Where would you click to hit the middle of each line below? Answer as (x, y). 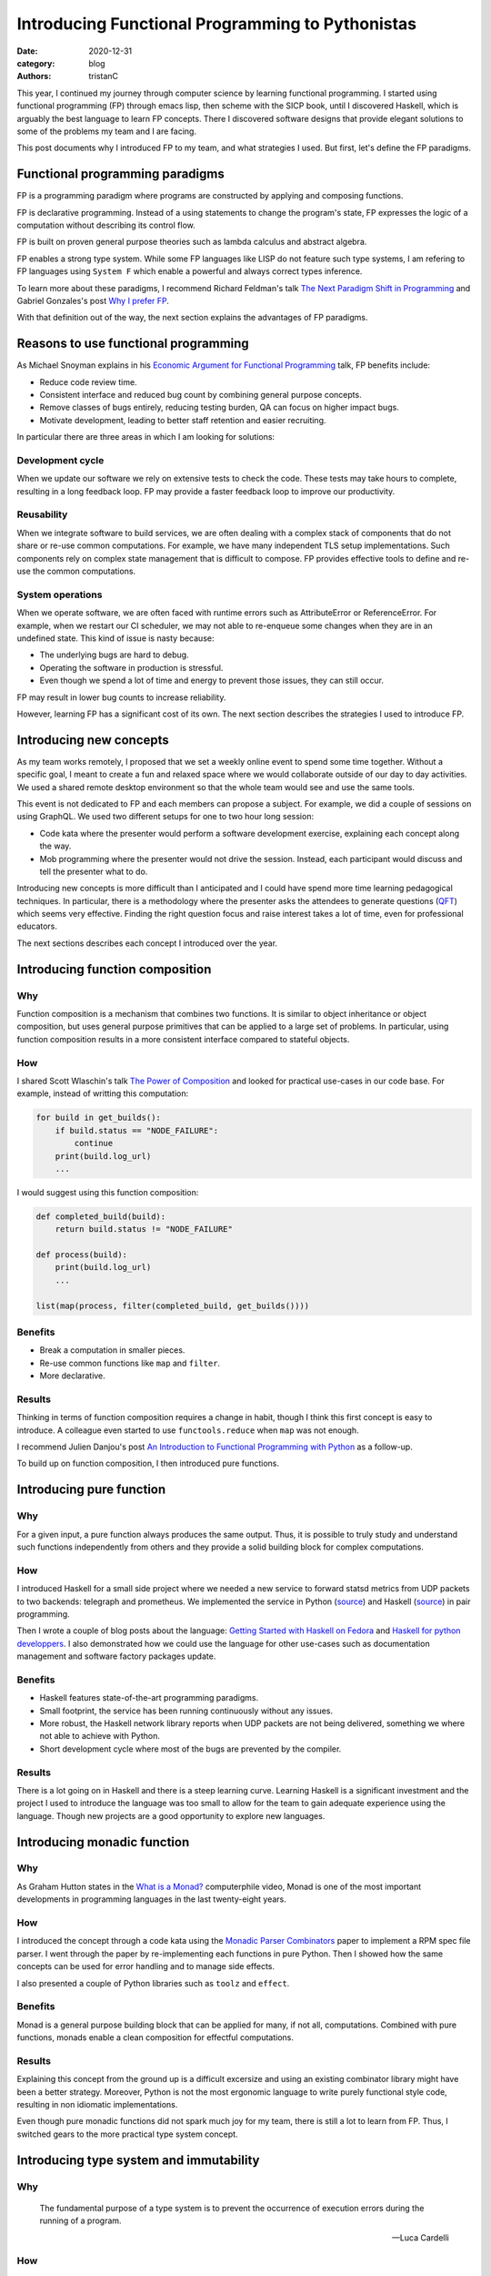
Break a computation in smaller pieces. (112, 1350)
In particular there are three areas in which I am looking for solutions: (146, 437)
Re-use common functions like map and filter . (130, 1363)
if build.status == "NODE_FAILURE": (136, 1130)
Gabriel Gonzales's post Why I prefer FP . (93, 300)
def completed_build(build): (101, 1216)
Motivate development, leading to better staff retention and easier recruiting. (183, 420)
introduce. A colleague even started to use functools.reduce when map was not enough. (188, 1430)
